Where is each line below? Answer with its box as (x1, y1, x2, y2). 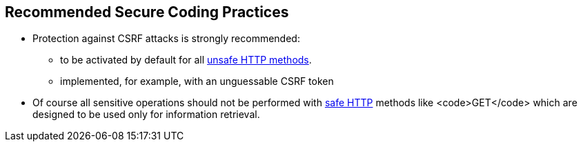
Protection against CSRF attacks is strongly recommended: (32, 32, 300, 45)
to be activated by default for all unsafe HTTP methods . (60, 54, 312, 66)
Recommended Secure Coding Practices (5, 3, 289, 21)
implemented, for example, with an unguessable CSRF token (60, 75, 334, 88)
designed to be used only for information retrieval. (32, 108, 260, 121)
